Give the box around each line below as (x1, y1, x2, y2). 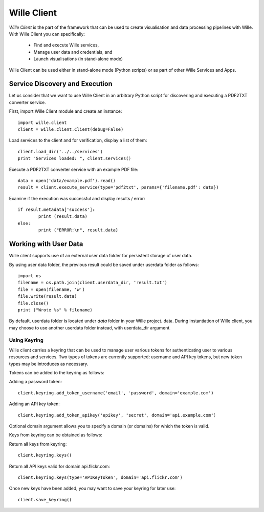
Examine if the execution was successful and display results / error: (9, 195, 145, 201)
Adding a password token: (9, 379, 62, 385)
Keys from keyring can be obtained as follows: (9, 432, 103, 438)
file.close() (18, 300, 49, 306)
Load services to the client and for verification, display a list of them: (9, 137, 147, 143)
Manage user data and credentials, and (33, 49, 112, 55)
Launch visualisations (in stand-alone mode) (33, 56, 123, 62)
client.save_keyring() (18, 497, 72, 502)
